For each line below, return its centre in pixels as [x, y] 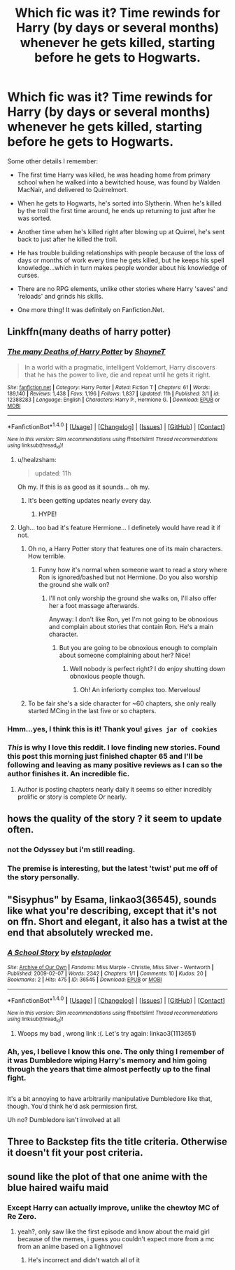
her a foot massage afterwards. [94, 605]
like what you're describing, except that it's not [112, 911]
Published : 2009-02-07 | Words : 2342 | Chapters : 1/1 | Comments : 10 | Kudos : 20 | [107, 973]
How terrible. [47, 556]
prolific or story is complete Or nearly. [72, 797]
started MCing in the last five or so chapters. [92, 710]
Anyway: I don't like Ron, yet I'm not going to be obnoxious [133, 619]
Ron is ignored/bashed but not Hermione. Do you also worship [128, 577]
